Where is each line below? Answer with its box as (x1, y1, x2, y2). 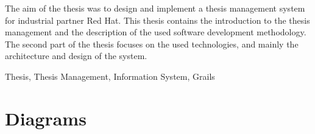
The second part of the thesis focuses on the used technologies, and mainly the (5, 37, 299, 50)
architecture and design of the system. (5, 49, 147, 62)
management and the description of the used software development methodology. (5, 26, 306, 38)
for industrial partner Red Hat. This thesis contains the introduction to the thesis (5, 13, 310, 26)
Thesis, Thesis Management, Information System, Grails (5, 69, 215, 82)
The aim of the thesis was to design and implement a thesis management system (5, 2, 305, 14)
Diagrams (5, 105, 87, 130)
